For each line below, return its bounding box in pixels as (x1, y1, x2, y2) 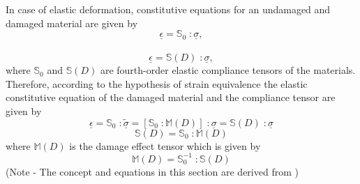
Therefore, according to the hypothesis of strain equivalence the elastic (6, 76, 308, 91)
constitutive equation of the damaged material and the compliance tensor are (6, 90, 336, 105)
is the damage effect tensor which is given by (69, 138, 261, 153)
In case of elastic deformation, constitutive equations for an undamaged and (6, 2, 331, 16)
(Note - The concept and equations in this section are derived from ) (6, 164, 299, 178)
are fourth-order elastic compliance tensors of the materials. (100, 63, 356, 77)
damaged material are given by (6, 15, 138, 30)
